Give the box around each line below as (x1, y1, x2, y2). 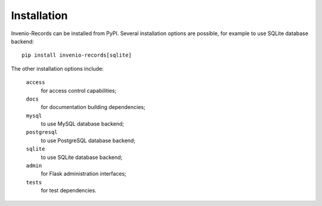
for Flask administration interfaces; (41, 170, 126, 177)
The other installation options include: (11, 65, 104, 72)
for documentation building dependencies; (41, 104, 145, 111)
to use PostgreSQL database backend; (41, 137, 136, 144)
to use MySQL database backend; (41, 120, 125, 127)
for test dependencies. (41, 187, 97, 194)
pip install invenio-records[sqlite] (21, 52, 132, 59)
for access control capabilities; (41, 87, 117, 94)
